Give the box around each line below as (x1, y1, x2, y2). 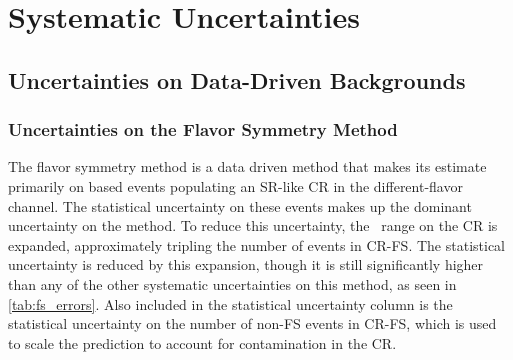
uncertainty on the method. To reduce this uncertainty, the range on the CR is (8, 215, 498, 236)
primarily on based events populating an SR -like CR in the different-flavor (8, 175, 463, 196)
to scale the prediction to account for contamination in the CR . (8, 332, 397, 353)
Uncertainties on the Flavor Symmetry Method (8, 117, 398, 142)
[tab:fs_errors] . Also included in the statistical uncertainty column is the (8, 293, 453, 314)
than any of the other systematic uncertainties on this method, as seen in (8, 273, 457, 294)
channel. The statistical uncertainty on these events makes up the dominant (8, 195, 472, 216)
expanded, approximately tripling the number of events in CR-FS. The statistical (8, 234, 505, 255)
